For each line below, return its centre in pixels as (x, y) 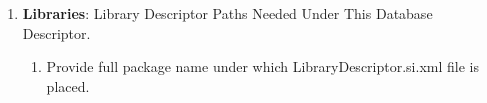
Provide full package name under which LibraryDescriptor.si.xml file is (262, 66)
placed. (68, 85)
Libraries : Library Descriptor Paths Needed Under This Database (227, 13)
